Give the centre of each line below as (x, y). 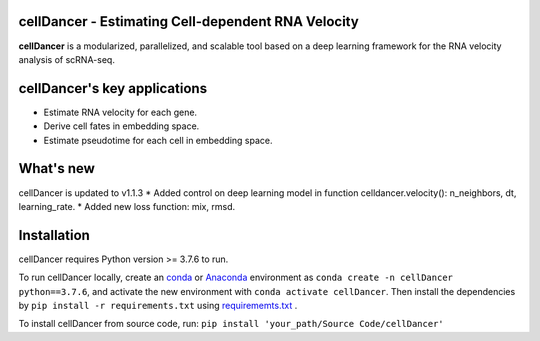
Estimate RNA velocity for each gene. (120, 112)
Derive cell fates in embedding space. (121, 126)
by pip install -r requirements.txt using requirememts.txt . (158, 305)
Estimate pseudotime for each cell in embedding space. (158, 140)
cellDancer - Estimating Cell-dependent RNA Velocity (188, 21)
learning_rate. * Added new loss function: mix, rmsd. (126, 206)
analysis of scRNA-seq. (66, 59)
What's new (56, 168)
